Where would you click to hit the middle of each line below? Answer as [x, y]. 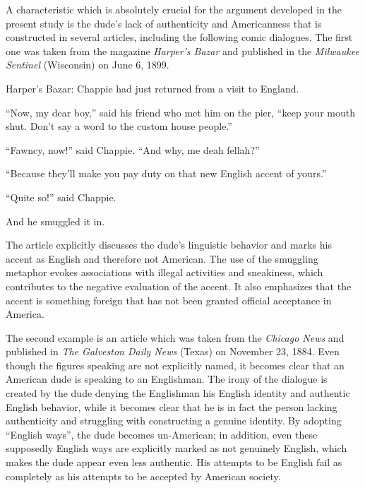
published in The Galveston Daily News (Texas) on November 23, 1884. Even [173, 351]
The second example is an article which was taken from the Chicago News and [175, 337]
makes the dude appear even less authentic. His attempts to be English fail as [174, 462]
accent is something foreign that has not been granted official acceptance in [169, 300]
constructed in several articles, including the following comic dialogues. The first [179, 37]
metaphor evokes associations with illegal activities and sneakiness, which [164, 272]
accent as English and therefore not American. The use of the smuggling [162, 258]
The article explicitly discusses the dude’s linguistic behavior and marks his [169, 245]
